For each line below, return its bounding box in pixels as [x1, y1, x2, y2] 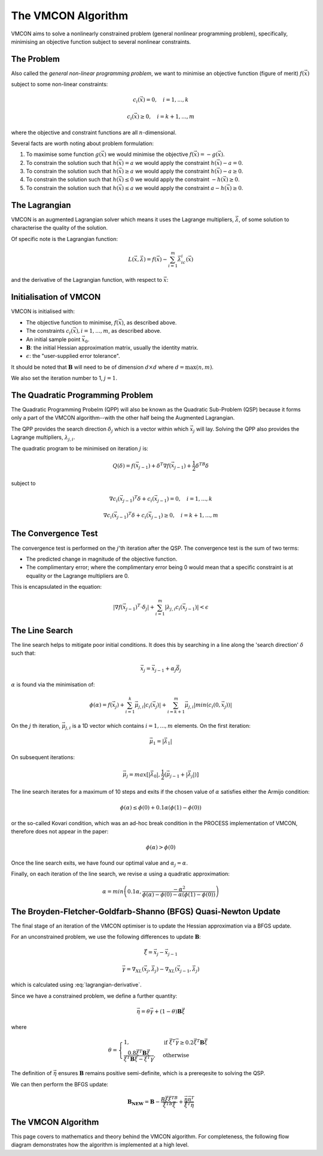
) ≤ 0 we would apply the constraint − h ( [121, 176, 224, 183]
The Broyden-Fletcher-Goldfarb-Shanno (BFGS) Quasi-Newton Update [11, 906, 281, 917]
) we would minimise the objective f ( [103, 150, 194, 158]
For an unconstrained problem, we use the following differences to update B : [11, 933, 202, 941]
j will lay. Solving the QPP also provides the [193, 425, 300, 434]
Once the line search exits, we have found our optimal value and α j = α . [11, 859, 188, 868]
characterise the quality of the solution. [11, 224, 108, 231]
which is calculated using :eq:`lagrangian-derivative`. [11, 981, 142, 989]
